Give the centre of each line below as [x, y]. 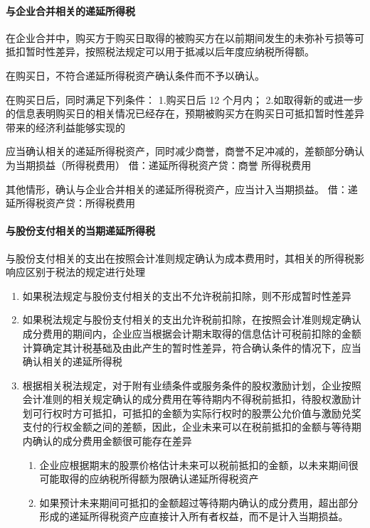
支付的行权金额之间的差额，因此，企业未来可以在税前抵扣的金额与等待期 [192, 427]
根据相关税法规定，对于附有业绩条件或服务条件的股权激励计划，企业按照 [192, 385]
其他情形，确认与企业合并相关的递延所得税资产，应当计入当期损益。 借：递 [182, 189]
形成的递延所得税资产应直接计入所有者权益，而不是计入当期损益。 [194, 516]
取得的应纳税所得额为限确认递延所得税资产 [159, 479]
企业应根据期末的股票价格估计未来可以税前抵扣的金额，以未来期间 [194, 464]
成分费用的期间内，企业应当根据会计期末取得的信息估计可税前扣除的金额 [192, 333]
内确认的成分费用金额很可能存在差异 [107, 441]
